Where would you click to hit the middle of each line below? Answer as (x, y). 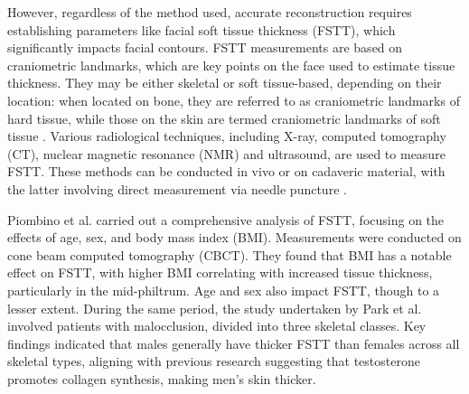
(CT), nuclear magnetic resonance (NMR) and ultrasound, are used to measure (226, 153)
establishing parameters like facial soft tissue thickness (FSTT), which (202, 29)
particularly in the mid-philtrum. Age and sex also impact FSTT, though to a (224, 290)
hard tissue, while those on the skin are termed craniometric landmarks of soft (224, 118)
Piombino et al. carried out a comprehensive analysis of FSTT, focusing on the (226, 219)
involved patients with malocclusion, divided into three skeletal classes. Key (217, 326)
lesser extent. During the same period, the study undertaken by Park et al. (215, 308)
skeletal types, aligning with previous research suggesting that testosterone (214, 361)
